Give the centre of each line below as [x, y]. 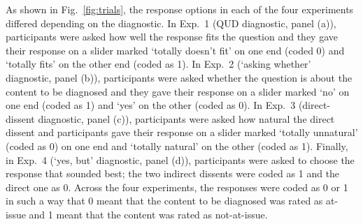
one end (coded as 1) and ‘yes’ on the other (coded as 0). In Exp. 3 [151, 105]
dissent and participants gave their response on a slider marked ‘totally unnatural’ [182, 132]
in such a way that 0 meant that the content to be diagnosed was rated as [164, 201]
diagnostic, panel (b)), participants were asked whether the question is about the [179, 77]
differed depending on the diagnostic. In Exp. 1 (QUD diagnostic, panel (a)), [171, 23]
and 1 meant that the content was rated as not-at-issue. [148, 214]
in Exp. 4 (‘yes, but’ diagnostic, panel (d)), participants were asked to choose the [180, 159]
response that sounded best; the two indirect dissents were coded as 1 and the [173, 173]
